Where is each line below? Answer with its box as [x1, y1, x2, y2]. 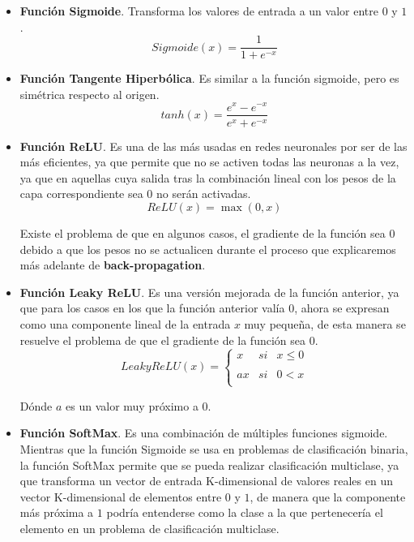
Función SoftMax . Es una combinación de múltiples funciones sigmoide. [19, 424, 388, 441]
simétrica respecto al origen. [19, 85, 160, 102]
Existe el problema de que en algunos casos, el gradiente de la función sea [19, 224, 386, 241]
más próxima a [19, 504, 94, 521]
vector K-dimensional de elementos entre [19, 488, 222, 505]
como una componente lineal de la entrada [19, 315, 231, 332]
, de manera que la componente [250, 488, 406, 505]
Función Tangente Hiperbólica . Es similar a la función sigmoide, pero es [19, 70, 399, 87]
